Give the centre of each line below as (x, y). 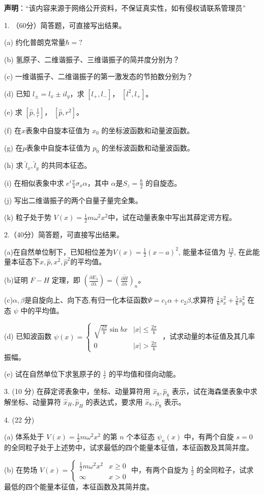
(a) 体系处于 (24, 437)
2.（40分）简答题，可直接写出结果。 (64, 234)
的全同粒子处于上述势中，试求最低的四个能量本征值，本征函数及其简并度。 (129, 447)
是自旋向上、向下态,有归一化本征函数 (86, 300)
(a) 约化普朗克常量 (35, 42)
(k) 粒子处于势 (28, 217)
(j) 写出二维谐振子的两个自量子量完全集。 (73, 200)
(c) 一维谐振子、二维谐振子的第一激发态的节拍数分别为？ (99, 76)
